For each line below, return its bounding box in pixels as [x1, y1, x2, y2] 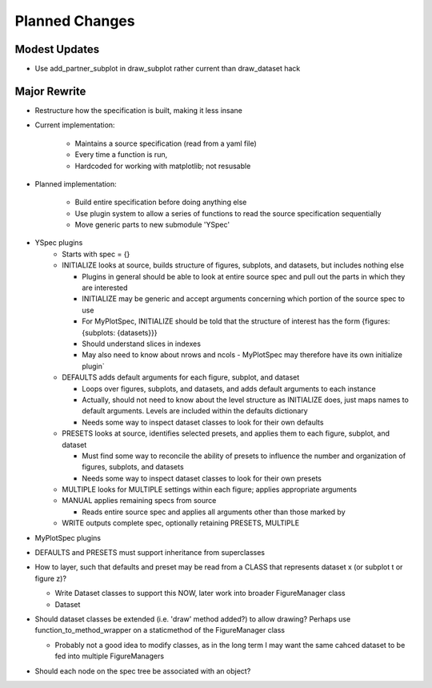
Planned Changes [14, 12, 135, 30]
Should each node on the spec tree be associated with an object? [34, 666, 251, 676]
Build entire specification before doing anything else [74, 197, 247, 207]
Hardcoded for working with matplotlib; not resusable [74, 161, 251, 171]
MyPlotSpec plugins [34, 533, 102, 542]
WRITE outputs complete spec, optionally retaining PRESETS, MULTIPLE [62, 518, 300, 528]
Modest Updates [14, 42, 100, 56]
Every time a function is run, [74, 150, 168, 159]
